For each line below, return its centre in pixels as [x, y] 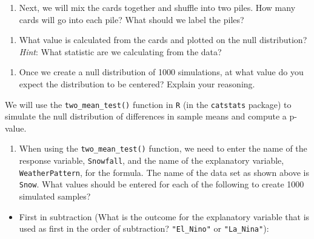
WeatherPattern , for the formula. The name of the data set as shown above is [164, 172]
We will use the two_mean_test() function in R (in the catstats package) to [148, 104]
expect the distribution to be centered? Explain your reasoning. [137, 83]
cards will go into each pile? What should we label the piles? [132, 19]
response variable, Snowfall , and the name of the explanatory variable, [152, 160]
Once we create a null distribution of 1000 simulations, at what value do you [161, 72]
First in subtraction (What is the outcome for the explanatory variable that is [164, 216]
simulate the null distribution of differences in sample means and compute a [146, 116]
